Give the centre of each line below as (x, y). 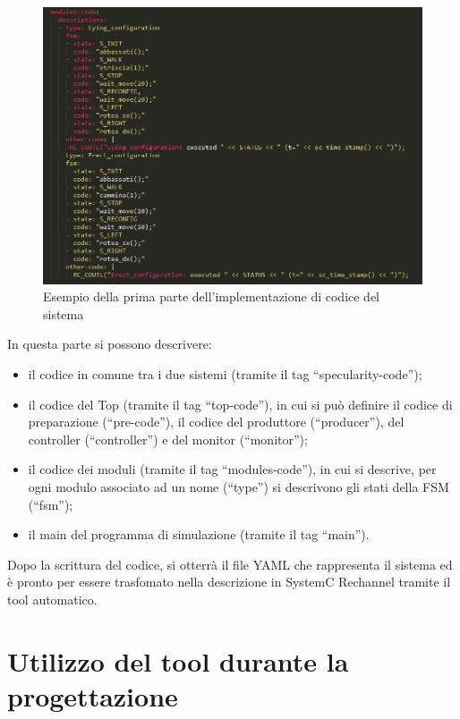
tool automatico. (52, 599)
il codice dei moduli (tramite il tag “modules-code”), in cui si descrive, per (232, 469)
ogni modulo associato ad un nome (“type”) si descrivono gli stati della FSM (239, 487)
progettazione (93, 695)
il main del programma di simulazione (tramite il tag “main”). (199, 534)
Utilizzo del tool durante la (178, 660)
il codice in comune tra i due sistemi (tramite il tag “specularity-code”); (225, 374)
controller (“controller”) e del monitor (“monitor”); (168, 439)
